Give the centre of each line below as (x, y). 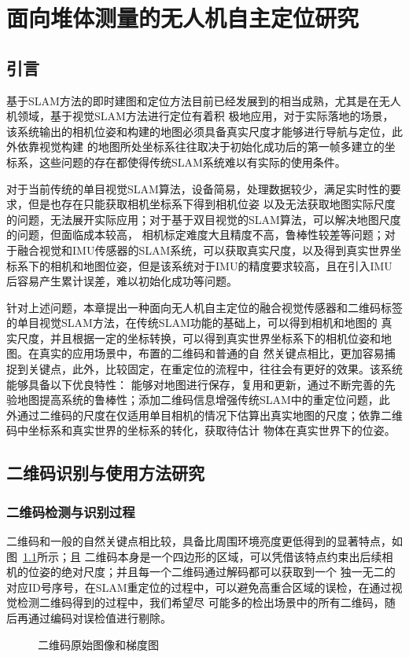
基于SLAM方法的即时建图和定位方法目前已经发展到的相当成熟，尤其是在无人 (204, 100)
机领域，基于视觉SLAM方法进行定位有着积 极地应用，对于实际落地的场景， (200, 116)
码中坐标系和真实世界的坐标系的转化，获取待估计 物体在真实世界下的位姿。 (201, 430)
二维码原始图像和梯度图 (98, 644)
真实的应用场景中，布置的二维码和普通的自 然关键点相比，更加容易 (212, 353)
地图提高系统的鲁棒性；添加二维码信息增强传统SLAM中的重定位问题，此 (203, 400)
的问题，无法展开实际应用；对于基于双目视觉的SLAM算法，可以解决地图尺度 (204, 219)
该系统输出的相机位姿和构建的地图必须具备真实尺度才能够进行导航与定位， (199, 131)
